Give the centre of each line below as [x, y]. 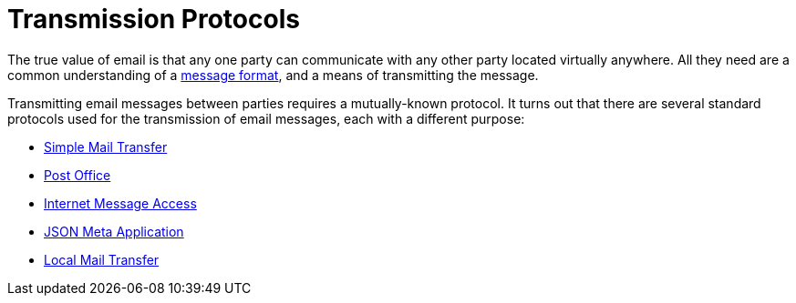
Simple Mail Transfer [106, 146]
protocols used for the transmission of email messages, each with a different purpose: [266, 118]
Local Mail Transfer [102, 259]
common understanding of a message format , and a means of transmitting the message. [273, 75]
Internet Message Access [120, 203]
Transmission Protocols [154, 19]
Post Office [78, 175]
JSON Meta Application [114, 231]
